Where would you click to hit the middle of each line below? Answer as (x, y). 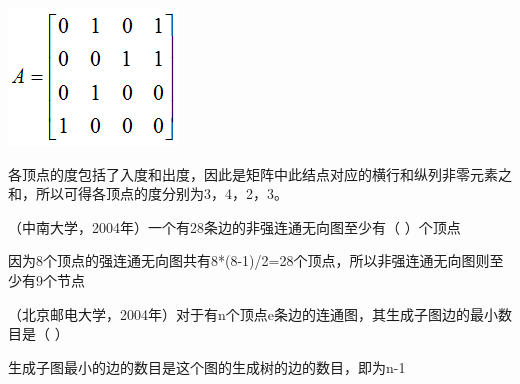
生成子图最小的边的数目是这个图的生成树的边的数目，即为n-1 (207, 366)
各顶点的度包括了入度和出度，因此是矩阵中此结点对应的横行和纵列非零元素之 (260, 173)
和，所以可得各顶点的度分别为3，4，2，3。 (148, 193)
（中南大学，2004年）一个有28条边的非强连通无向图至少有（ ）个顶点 (234, 226)
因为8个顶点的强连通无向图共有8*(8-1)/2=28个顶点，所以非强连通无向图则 (249, 260)
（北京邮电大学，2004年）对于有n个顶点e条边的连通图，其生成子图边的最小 (253, 313)
